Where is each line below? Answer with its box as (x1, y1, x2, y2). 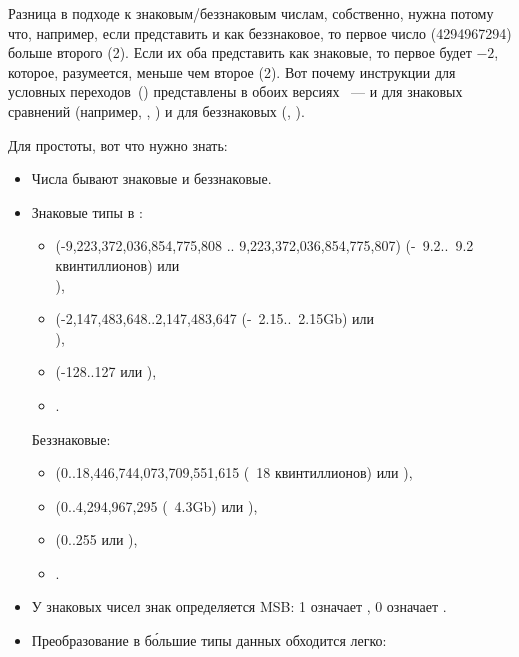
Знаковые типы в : (31, 201, 143, 222)
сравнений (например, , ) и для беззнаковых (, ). (8, 100, 305, 121)
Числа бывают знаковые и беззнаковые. (31, 168, 272, 189)
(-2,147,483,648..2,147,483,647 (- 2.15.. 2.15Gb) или (55, 308, 375, 329)
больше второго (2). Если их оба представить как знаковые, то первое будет (8, 42, 472, 63)
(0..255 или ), (55, 529, 138, 550)
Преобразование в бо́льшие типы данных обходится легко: (31, 630, 387, 651)
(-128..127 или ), (55, 361, 157, 382)
